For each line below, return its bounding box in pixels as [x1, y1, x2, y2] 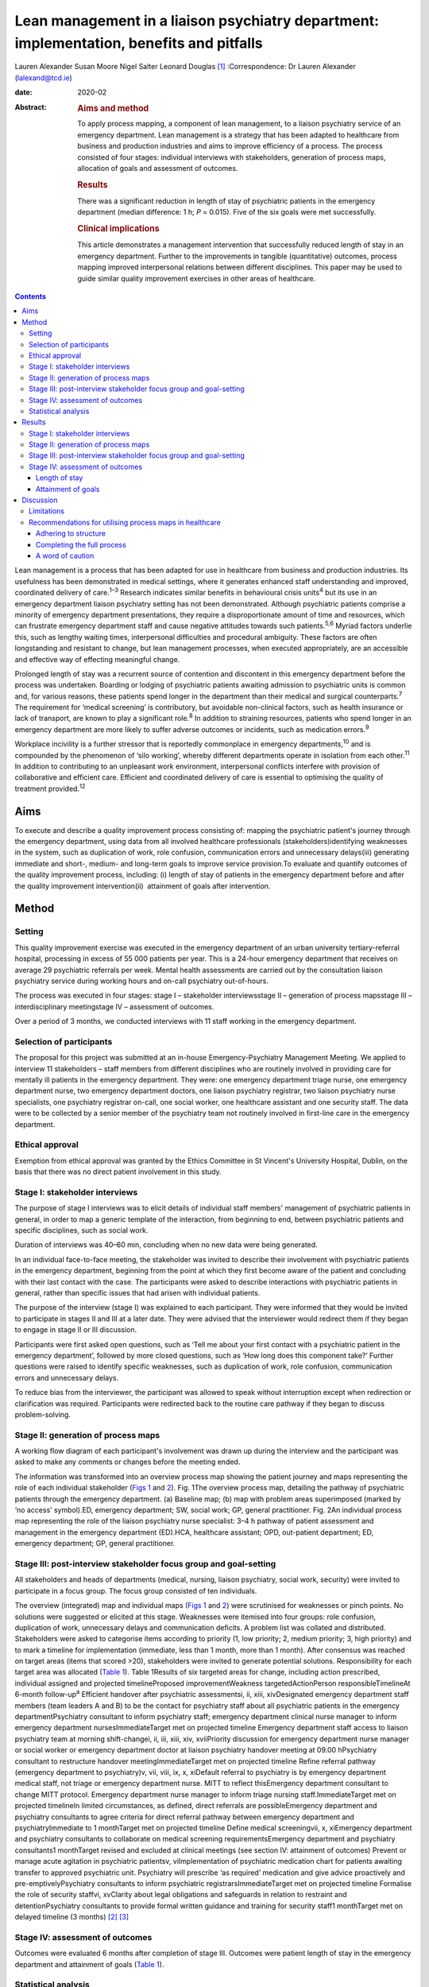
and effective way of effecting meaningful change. [14, 654, 180, 664]
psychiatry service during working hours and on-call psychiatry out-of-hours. [14, 976, 269, 986]
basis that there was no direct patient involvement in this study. [14, 1167, 222, 1176]
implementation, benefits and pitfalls [14, 34, 263, 52]
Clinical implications [77, 223, 160, 234]
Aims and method [77, 103, 149, 114]
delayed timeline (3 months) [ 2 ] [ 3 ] [14, 1912, 129, 1922]
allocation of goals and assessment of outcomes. [77, 163, 238, 172]
